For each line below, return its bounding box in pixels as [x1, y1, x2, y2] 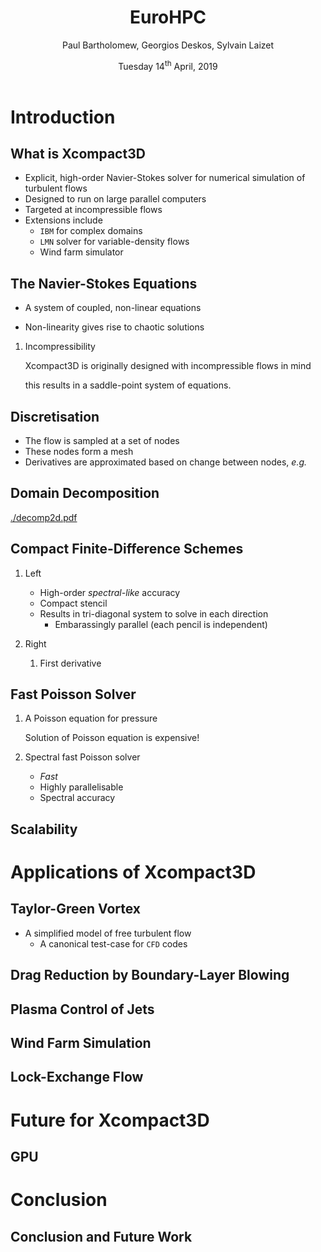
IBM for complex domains [39, 225, 143, 237]
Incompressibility [24, 341, 96, 353]
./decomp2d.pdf [10, 511, 78, 523]
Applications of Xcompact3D [10, 861, 257, 884]
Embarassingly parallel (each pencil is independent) [54, 618, 268, 630]
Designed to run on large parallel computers [24, 193, 207, 205]
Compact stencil [39, 597, 108, 609]
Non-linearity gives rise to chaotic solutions [24, 321, 205, 333]
